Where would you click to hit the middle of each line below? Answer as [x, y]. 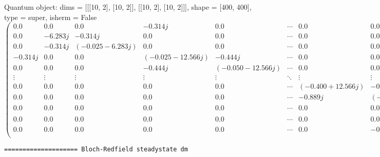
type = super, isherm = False [51, 17]
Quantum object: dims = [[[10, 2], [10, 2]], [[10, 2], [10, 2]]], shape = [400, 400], [128, 7]
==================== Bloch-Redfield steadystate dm [96, 149]
